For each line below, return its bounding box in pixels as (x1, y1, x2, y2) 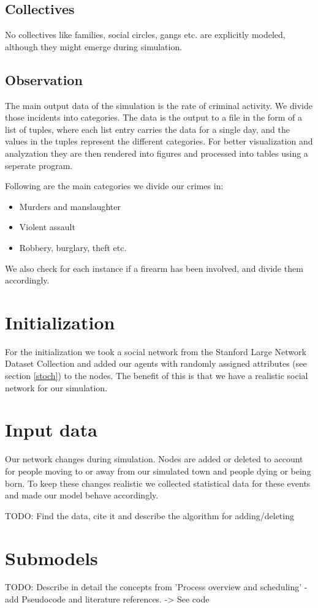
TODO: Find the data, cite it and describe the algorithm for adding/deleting (5, 509, 294, 522)
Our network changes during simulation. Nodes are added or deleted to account (5, 452, 303, 465)
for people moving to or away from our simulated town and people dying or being (5, 464, 311, 477)
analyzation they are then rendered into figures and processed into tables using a (5, 146, 308, 159)
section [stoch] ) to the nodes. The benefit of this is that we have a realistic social (5, 369, 308, 382)
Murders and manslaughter (19, 200, 121, 212)
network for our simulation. (5, 381, 108, 394)
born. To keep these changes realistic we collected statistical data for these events (5, 476, 311, 489)
